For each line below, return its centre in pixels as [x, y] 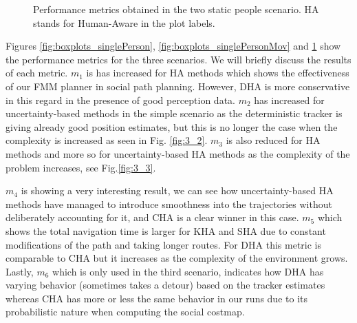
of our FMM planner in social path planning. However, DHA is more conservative [178, 86]
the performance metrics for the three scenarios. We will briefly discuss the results [178, 59]
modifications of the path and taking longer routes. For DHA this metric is [163, 244]
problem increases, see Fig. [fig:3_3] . [81, 167]
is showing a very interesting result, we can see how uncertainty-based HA [177, 190]
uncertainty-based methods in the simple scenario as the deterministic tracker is [174, 113]
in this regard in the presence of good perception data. [120, 100]
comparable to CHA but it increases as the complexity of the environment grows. [177, 258]
